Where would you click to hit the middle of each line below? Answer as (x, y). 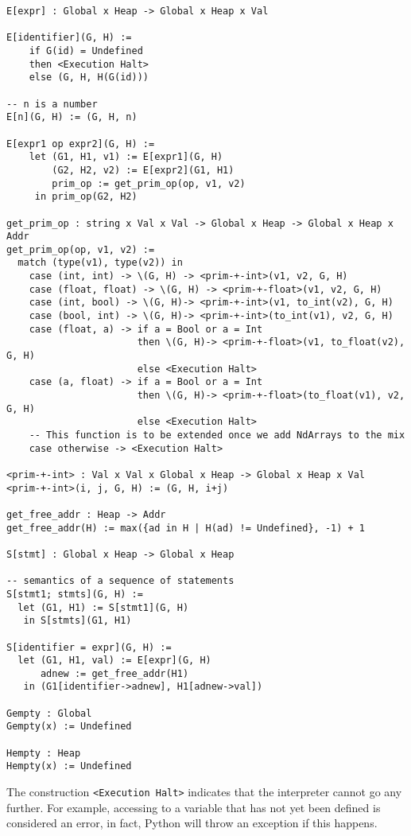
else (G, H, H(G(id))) (89, 78)
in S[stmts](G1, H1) (78, 621)
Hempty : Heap (44, 753)
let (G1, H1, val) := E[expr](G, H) (114, 661)
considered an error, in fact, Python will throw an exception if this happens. (192, 823)
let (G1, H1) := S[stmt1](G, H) (103, 607)
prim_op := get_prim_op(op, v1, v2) (149, 183)
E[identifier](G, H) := (69, 38)
